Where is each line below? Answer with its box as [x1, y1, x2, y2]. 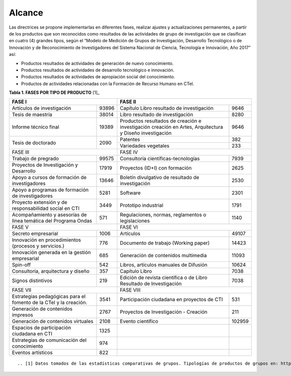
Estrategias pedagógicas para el [12, 293, 86, 300]
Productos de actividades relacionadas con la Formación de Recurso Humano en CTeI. [21, 81, 194, 86]
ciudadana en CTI [12, 330, 53, 337]
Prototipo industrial [119, 202, 163, 209]
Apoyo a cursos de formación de [12, 174, 87, 181]
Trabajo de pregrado [12, 155, 59, 162]
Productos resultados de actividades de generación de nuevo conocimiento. [21, 60, 174, 66]
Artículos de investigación [12, 105, 71, 112]
